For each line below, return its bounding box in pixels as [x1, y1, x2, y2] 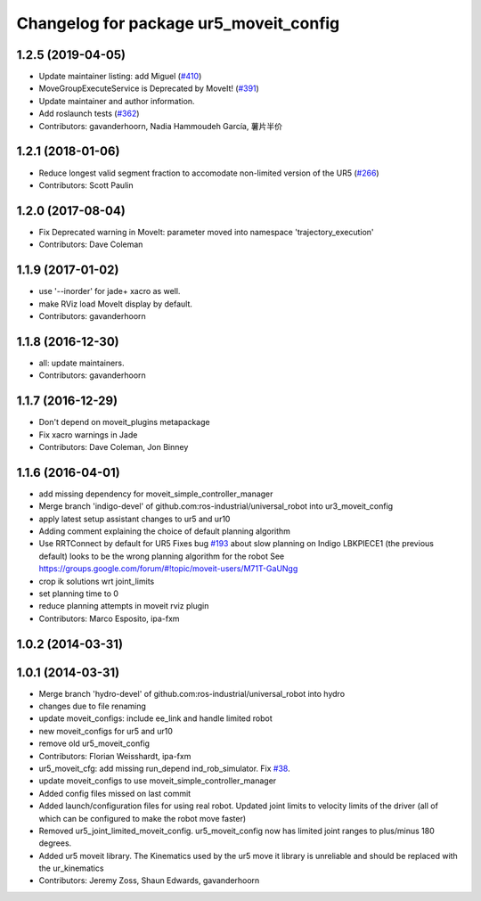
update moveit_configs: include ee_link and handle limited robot [38, 713, 273, 724]
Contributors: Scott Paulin [38, 179, 134, 191]
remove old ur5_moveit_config [38, 738, 151, 749]
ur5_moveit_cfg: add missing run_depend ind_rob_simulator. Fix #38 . [38, 763, 290, 774]
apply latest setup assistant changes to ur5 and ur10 [38, 513, 231, 524]
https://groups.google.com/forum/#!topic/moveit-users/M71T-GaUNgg [38, 563, 298, 574]
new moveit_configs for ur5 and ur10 [38, 725, 174, 736]
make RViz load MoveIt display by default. [38, 299, 193, 309]
